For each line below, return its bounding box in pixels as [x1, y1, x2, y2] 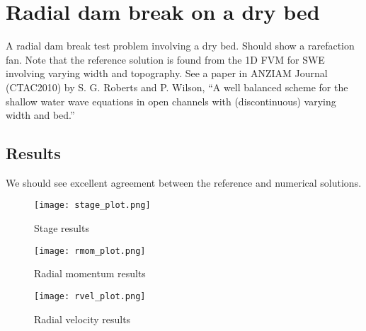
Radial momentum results [34, 266, 146, 281]
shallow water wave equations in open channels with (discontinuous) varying [6, 93, 336, 108]
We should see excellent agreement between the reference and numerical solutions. [6, 175, 362, 190]
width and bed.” [6, 108, 75, 122]
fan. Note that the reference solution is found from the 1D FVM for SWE [6, 52, 325, 66]
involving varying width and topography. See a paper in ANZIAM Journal [6, 66, 328, 81]
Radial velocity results [34, 311, 131, 326]
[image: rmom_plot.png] [34, 245, 146, 256]
